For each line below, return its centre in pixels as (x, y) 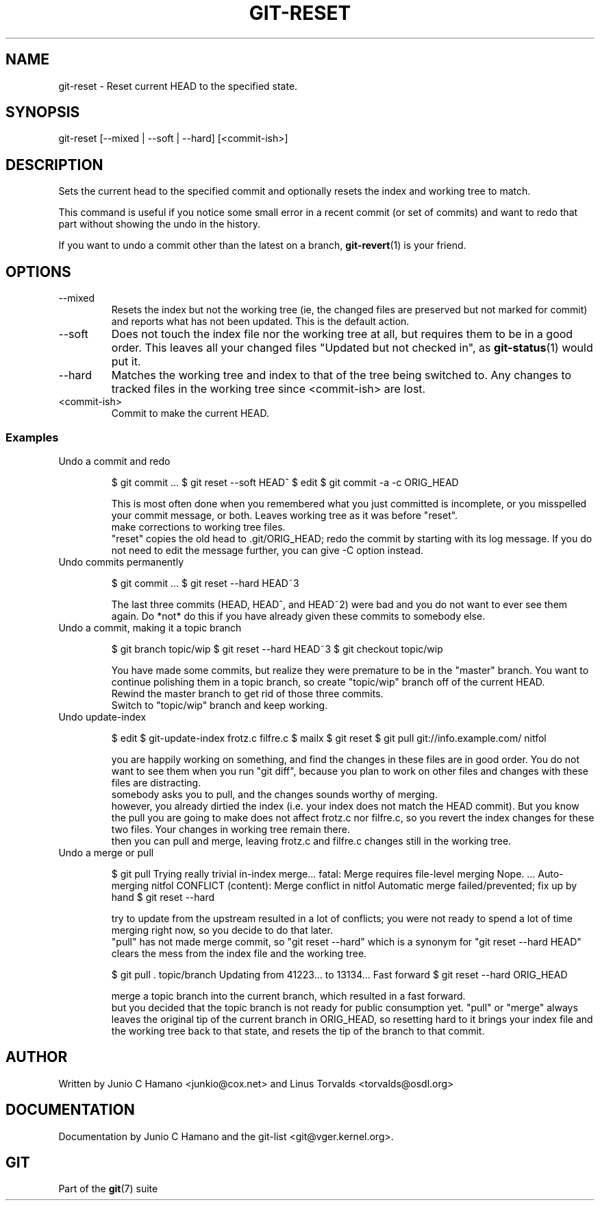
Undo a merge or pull (106, 852)
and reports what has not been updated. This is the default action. (260, 322)
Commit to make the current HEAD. (190, 413)
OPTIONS (38, 272)
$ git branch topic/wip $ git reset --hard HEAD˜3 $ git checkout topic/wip (277, 649)
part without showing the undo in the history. (159, 224)
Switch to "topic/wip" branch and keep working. (220, 705)
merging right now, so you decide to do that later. (222, 930)
